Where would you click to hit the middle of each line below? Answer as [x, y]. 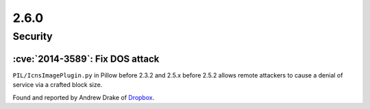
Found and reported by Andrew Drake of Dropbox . [84, 97]
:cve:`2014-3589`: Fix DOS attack [86, 59]
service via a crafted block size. [58, 85]
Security [33, 36]
